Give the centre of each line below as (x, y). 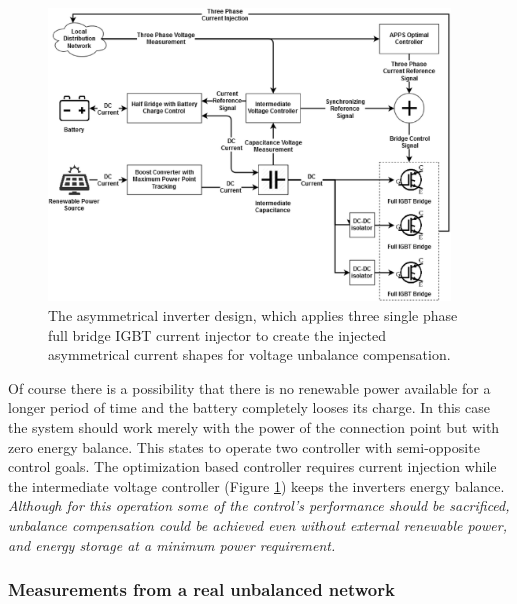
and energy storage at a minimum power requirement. (172, 544)
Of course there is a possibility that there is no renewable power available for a (249, 387)
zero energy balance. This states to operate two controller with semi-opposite (244, 446)
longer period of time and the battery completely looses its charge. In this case (249, 407)
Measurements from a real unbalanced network (201, 589)
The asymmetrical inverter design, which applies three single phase (253, 315)
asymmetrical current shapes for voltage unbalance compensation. (249, 354)
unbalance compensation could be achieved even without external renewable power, (258, 524)
